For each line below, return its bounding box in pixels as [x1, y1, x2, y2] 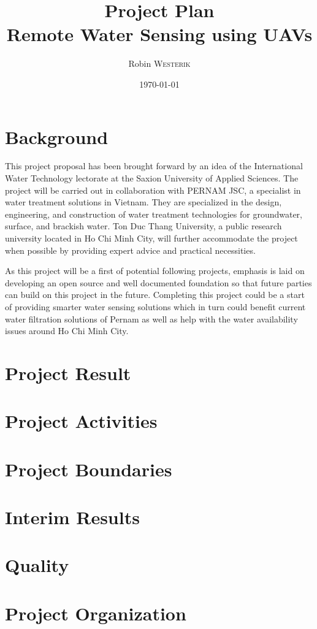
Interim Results [5, 505, 140, 530]
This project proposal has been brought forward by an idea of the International [5, 159, 303, 172]
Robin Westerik [128, 57, 191, 70]
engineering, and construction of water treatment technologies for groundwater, [5, 207, 302, 220]
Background [5, 124, 109, 149]
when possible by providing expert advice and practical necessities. [5, 243, 256, 256]
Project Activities [5, 408, 158, 433]
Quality [5, 552, 69, 578]
